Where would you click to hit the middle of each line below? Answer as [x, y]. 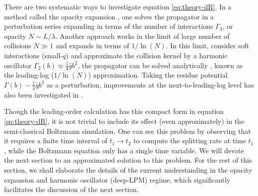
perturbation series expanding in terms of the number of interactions [109, 26]
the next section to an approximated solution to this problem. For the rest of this [128, 160]
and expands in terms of [92, 46]
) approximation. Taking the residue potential [158, 75]
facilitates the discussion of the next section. [71, 189]
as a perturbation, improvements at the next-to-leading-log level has [150, 84]
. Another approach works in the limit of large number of [142, 36]
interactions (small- [34, 55]
